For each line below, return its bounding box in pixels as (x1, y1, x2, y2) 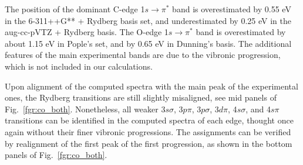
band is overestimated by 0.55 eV (172, 3, 291, 15)
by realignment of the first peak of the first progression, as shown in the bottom (5, 137, 292, 149)
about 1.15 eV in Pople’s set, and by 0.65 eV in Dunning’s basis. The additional (5, 37, 292, 49)
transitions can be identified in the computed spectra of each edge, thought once (5, 114, 294, 126)
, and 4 (245, 102, 271, 115)
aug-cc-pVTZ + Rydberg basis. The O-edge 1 (5, 26, 169, 38)
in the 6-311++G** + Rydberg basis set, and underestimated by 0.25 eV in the (5, 14, 291, 26)
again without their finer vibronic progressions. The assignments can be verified (5, 125, 291, 137)
